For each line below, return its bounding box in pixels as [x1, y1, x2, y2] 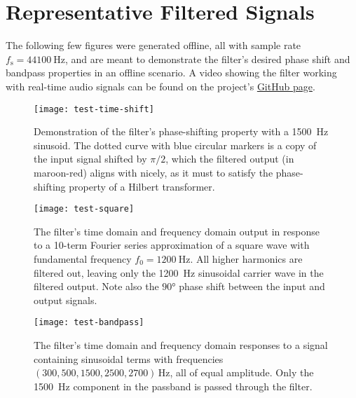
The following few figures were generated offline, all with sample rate [6, 38, 301, 53]
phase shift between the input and [179, 279, 325, 294]
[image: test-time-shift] [34, 104, 154, 114]
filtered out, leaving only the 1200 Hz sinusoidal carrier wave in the [34, 265, 324, 280]
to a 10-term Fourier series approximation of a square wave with [34, 238, 310, 252]
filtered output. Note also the [34, 279, 159, 294]
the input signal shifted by [34, 151, 147, 166]
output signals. [34, 292, 97, 307]
